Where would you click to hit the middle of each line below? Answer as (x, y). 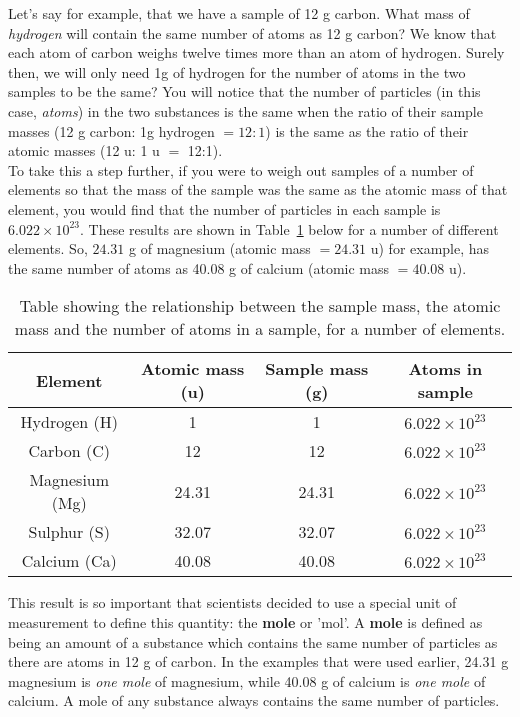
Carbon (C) (69, 451)
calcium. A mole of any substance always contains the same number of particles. (254, 700)
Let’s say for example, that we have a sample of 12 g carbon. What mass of (239, 13)
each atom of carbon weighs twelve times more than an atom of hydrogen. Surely (256, 52)
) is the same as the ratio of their (367, 130)
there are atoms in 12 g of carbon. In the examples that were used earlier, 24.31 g (258, 661)
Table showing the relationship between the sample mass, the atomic (260, 306)
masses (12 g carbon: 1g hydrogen (111, 130)
